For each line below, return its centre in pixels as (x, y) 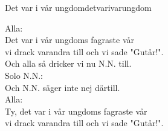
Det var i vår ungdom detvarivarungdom (78, 7)
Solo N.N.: (24, 75)
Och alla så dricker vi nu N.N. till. (68, 63)
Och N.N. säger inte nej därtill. (63, 87)
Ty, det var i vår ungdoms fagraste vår (76, 111)
